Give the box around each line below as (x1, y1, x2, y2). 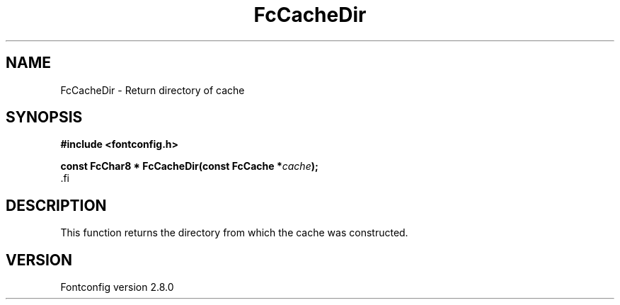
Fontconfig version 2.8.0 (60, 281, 174, 294)
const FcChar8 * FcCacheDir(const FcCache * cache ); (60, 160, 318, 173)
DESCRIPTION (6, 196, 107, 214)
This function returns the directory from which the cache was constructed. (60, 226, 408, 239)
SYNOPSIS (6, 108, 83, 127)
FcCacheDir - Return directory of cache (60, 84, 245, 96)
